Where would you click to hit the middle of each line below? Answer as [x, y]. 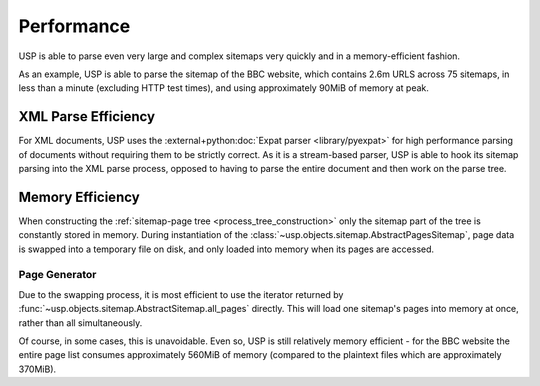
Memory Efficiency [79, 196]
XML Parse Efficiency [86, 116]
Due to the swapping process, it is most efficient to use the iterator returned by [181, 294]
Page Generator [57, 275]
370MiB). [37, 369]
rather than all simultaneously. [80, 322]
